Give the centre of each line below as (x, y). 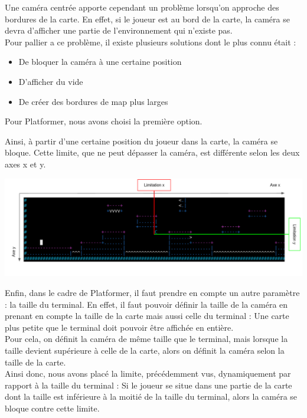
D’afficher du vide (51, 81)
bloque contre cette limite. (52, 408)
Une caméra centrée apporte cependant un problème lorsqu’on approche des (142, 7)
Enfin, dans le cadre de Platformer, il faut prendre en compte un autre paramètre (152, 292)
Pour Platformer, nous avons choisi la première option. (104, 121)
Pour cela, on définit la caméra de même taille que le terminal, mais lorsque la (146, 339)
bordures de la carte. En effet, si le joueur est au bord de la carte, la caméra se (147, 19)
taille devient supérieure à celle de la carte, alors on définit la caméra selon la (145, 350)
